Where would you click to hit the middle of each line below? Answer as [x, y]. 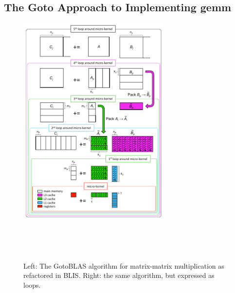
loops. [32, 285]
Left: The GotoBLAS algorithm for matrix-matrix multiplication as [124, 265]
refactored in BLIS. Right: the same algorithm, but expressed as [119, 275]
